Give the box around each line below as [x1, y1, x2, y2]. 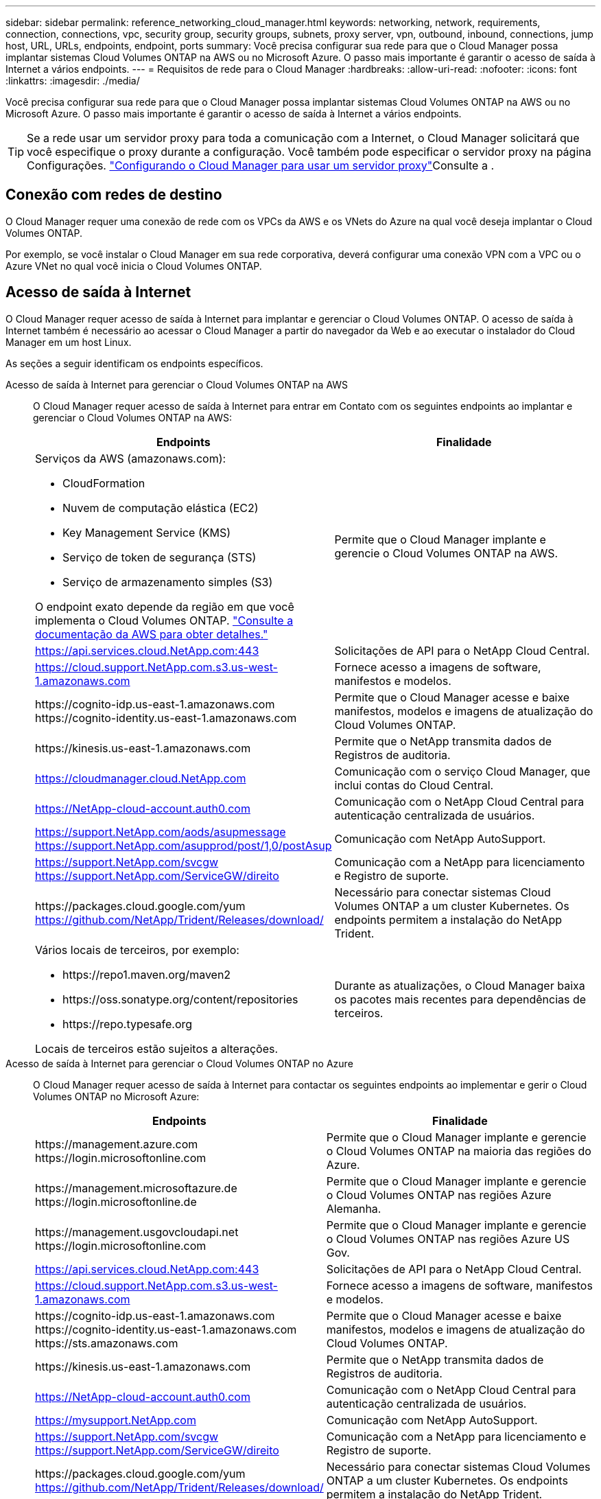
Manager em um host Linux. [5, 336, 132, 348]
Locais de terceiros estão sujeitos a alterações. [35, 1041, 279, 1056]
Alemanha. [326, 1201, 381, 1216]
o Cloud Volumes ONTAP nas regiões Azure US [326, 1231, 570, 1246]
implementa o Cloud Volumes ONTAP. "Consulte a [35, 613, 294, 627]
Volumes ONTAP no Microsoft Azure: [33, 1090, 200, 1102]
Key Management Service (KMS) [62, 525, 231, 539]
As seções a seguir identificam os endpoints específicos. [5, 357, 263, 369]
